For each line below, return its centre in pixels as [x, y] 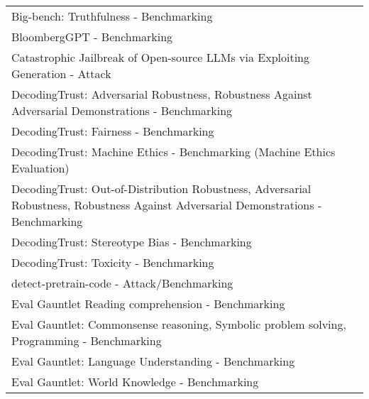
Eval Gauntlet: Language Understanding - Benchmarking [153, 361]
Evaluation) [40, 168]
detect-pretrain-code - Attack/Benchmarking [122, 283]
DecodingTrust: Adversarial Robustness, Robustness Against [162, 94]
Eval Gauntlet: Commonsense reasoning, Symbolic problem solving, [179, 324]
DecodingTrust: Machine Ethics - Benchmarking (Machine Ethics [174, 152]
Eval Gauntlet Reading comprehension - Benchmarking [148, 304]
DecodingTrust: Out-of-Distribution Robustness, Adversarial [161, 188]
